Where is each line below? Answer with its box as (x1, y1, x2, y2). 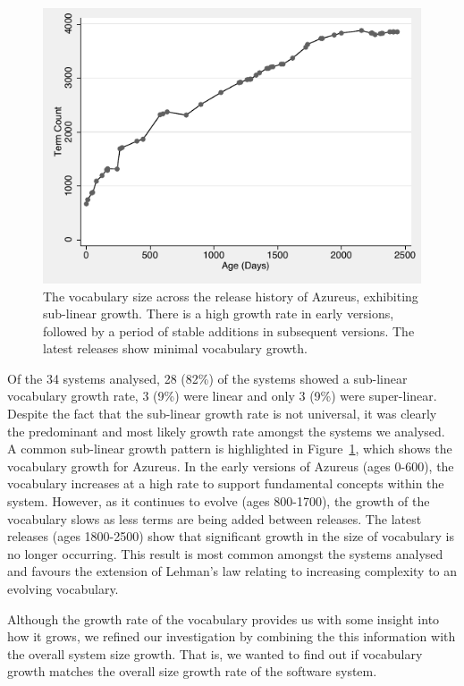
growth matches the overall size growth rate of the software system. (7, 662, 377, 681)
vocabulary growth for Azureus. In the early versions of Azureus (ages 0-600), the (7, 456, 454, 475)
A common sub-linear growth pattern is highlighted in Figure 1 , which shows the (7, 439, 452, 458)
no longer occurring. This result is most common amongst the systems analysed (7, 544, 443, 563)
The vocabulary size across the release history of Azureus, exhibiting (43, 286, 418, 305)
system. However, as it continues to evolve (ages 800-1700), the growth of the (7, 492, 430, 511)
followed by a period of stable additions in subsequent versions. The (43, 321, 415, 340)
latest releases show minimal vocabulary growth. (43, 339, 308, 358)
